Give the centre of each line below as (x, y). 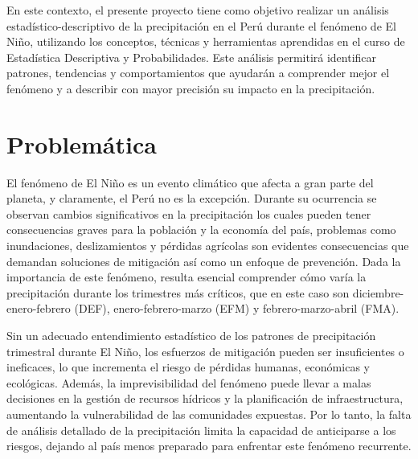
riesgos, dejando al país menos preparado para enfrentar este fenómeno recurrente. (209, 446)
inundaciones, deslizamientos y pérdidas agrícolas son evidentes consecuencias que (208, 246)
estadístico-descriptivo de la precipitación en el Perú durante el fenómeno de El (201, 25)
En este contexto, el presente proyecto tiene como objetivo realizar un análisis (198, 10)
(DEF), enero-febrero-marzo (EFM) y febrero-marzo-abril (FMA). (237, 308)
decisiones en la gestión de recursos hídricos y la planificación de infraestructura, (205, 398)
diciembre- (378, 292)
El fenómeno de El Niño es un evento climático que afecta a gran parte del (190, 182)
